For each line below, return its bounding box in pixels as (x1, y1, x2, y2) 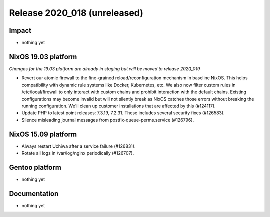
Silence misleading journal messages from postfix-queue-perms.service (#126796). (21, 117, 194, 123)
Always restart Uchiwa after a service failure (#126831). (21, 143, 136, 149)
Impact (9, 26, 32, 35)
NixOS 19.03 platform (9, 52, 77, 61)
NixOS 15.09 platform (9, 130, 77, 138)
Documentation (9, 189, 59, 198)
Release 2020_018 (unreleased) (9, 7, 143, 18)
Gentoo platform (9, 163, 62, 172)
